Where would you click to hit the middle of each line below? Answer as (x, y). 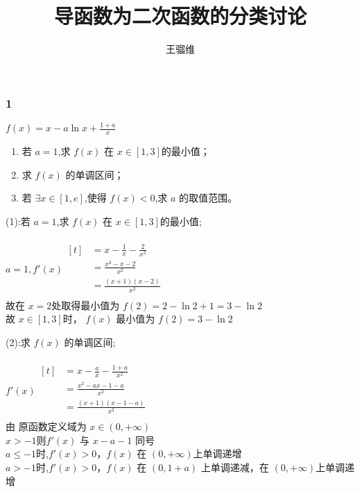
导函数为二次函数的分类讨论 (180, 16)
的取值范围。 (208, 198)
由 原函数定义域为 (46, 426)
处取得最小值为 (86, 305)
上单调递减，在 (235, 467)
